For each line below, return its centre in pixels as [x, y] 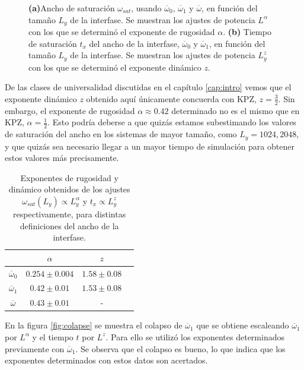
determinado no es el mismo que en [236, 110]
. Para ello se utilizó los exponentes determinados [195, 336]
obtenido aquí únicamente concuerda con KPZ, [171, 98]
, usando [146, 8]
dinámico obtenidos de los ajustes [69, 189]
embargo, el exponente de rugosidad [70, 110]
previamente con [35, 348]
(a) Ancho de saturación [72, 8]
